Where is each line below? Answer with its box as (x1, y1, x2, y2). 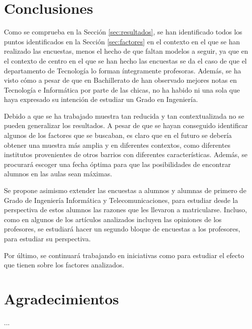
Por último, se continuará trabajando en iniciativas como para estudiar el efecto (4, 250, 244, 260)
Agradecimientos (4, 288, 119, 308)
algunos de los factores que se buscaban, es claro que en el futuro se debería (4, 130, 232, 140)
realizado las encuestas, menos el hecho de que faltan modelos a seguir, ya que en (4, 46, 249, 56)
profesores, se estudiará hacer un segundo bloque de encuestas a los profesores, (4, 224, 240, 234)
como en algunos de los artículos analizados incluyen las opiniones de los (4, 214, 222, 224)
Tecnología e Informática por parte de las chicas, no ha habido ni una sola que (4, 84, 240, 95)
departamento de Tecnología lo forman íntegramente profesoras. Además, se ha (4, 65, 241, 75)
